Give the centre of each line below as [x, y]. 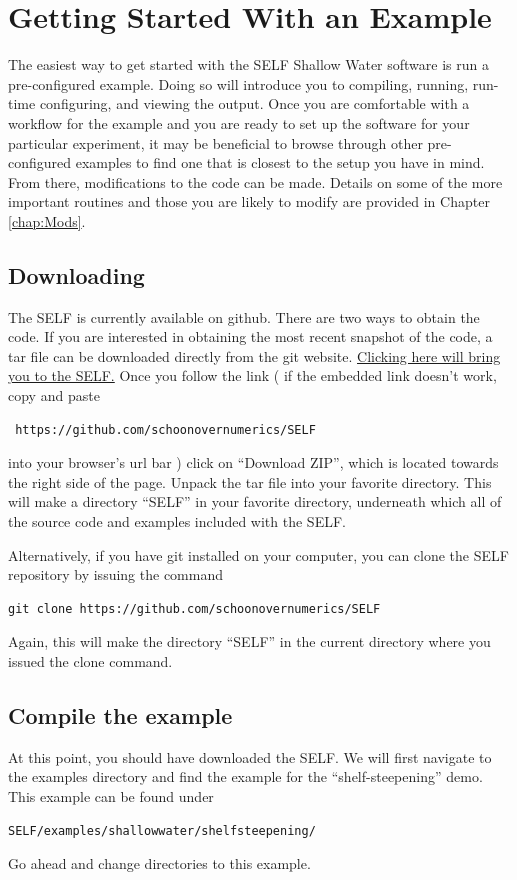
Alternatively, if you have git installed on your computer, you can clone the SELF [258, 554]
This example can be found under [111, 795]
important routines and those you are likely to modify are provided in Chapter [249, 201]
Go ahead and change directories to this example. [159, 863]
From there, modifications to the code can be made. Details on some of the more [255, 181]
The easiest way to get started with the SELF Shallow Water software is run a [248, 64]
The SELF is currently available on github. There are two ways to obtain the [244, 316]
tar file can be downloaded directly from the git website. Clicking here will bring [254, 355]
